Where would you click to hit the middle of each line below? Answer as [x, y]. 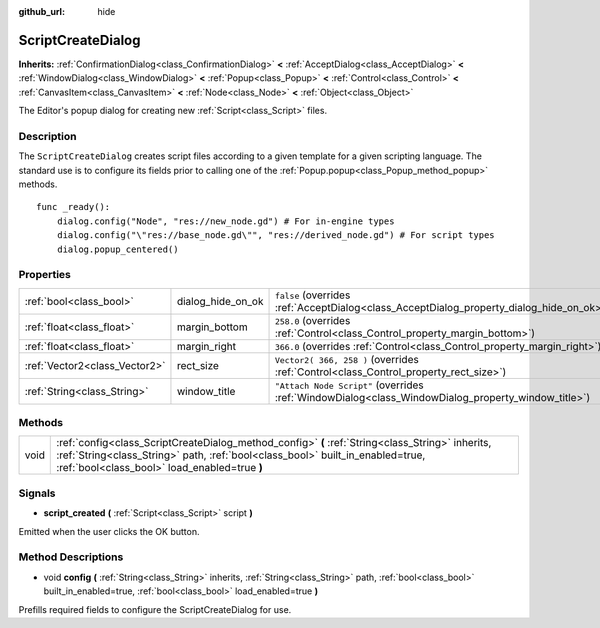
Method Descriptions [71, 557]
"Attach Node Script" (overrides [349, 385]
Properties [45, 275]
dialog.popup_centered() [117, 249]
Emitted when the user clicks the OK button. [109, 531]
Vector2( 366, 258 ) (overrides [346, 359]
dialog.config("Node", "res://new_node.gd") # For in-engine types [225, 221]
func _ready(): [73, 207]
